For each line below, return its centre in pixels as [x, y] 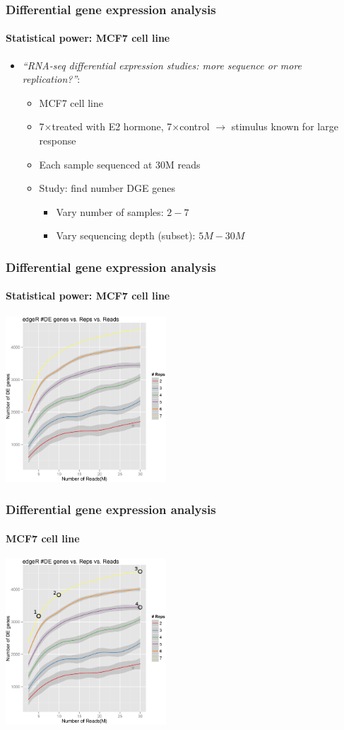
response [58, 141]
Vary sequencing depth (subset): [126, 235]
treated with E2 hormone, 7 [112, 126]
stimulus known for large [285, 126]
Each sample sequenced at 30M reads [120, 164]
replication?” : [51, 79]
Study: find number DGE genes [107, 188]
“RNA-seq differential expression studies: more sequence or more [162, 65]
